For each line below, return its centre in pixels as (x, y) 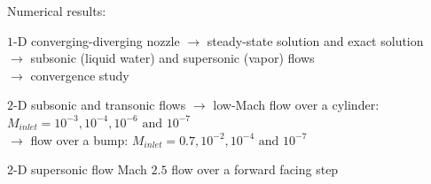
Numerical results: (57, 11)
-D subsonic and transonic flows (100, 105)
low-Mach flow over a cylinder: (296, 105)
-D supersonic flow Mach (80, 169)
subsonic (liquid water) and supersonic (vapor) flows (172, 58)
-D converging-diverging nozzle (97, 40)
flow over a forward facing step (255, 169)
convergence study (80, 75)
